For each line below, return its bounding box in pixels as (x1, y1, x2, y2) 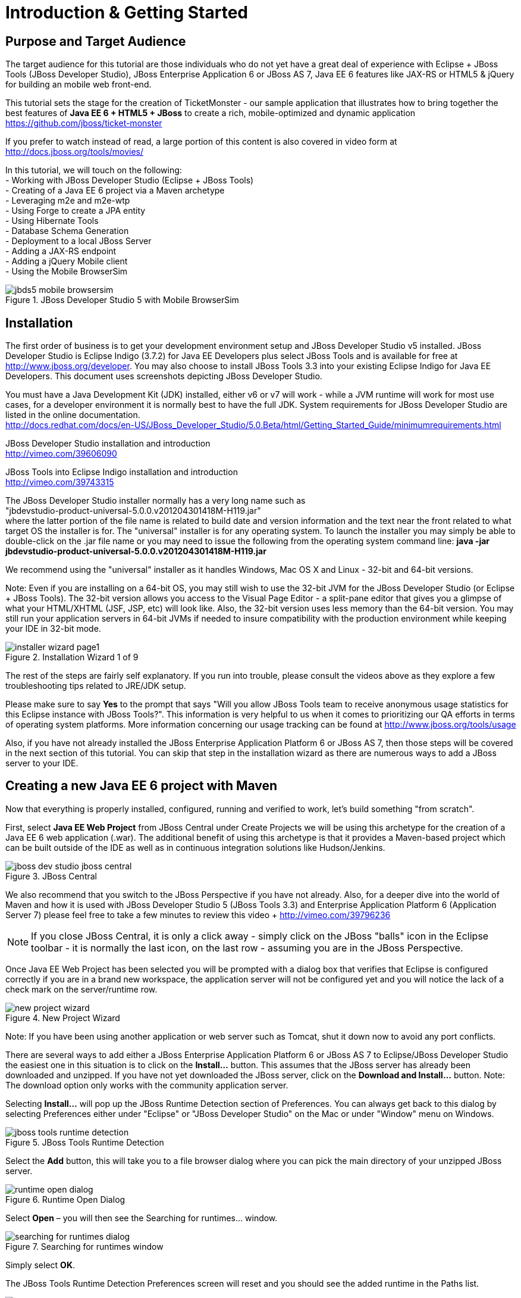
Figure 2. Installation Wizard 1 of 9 (5, 652, 139, 663)
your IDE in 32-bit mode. (5, 623, 101, 634)
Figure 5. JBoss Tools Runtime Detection (5, 1137, 164, 1147)
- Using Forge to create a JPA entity (5, 205, 146, 216)
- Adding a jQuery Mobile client (5, 256, 128, 267)
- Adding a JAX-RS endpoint (5, 246, 117, 257)
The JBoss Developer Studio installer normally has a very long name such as (5, 495, 306, 506)
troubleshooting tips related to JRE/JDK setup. (5, 681, 186, 691)
